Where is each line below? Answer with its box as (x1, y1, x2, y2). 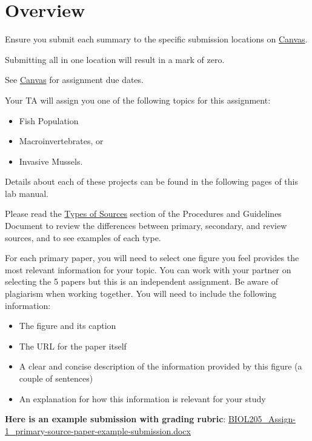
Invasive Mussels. (19, 154, 83, 167)
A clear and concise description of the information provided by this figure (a (19, 360, 302, 373)
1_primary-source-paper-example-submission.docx (5, 424, 191, 437)
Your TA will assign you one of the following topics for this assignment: (5, 93, 271, 106)
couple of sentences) (19, 372, 93, 384)
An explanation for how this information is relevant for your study (19, 392, 266, 405)
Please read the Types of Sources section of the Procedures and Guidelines (5, 207, 282, 220)
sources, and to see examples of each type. (5, 231, 161, 244)
